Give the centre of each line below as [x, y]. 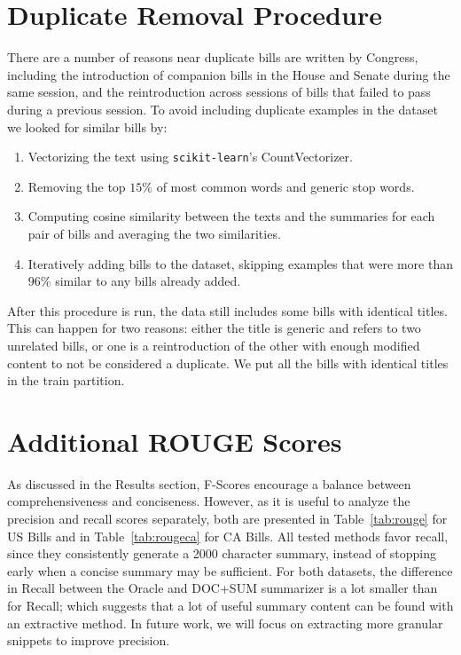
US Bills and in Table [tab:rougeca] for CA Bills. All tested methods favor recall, [228, 536]
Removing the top [77, 186]
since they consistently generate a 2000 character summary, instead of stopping [222, 553]
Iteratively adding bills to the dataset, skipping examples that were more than [240, 263]
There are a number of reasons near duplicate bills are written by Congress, [213, 57]
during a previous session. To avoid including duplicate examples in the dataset [223, 109]
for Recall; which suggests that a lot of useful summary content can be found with [230, 605]
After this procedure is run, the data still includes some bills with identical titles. [227, 310]
